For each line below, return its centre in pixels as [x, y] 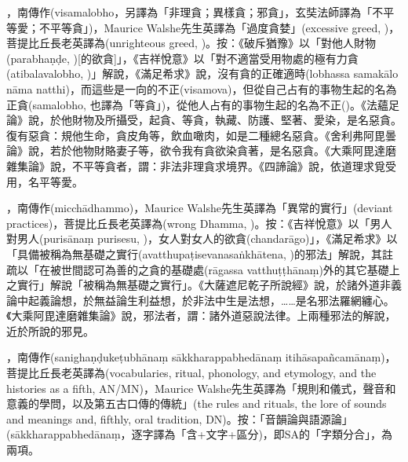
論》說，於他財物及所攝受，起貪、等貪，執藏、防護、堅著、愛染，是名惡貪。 [204, 120]
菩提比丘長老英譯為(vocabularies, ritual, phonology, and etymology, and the [191, 373]
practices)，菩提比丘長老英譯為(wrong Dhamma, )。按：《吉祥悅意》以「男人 [199, 223]
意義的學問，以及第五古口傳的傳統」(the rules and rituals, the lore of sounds [197, 403]
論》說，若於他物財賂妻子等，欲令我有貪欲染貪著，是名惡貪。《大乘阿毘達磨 [201, 150]
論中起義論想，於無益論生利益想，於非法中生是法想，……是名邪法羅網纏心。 [200, 300]
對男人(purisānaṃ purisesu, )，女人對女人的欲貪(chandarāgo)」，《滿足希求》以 [202, 238]
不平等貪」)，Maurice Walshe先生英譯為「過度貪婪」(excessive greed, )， [219, 27]
